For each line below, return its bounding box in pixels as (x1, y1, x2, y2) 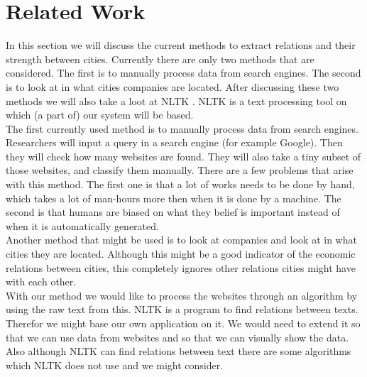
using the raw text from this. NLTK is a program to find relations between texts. (6, 302, 358, 317)
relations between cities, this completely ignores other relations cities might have (6, 260, 356, 275)
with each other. (6, 274, 77, 289)
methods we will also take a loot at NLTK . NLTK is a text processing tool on (6, 93, 347, 108)
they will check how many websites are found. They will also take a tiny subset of (6, 148, 361, 163)
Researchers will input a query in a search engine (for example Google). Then (6, 135, 343, 150)
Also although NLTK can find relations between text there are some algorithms (6, 344, 351, 359)
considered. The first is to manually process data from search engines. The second (6, 65, 361, 80)
